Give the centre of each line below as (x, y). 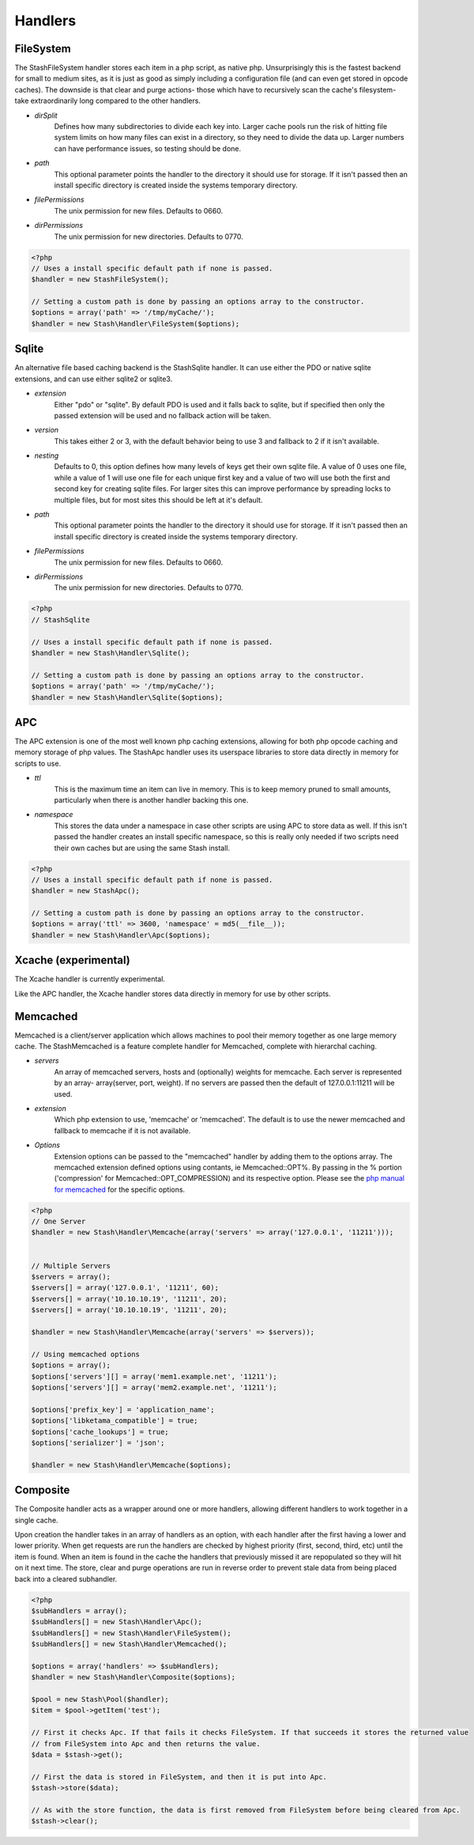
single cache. (36, 1520)
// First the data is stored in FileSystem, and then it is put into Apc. (179, 1777)
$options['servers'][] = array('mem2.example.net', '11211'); (154, 1387)
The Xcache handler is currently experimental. (90, 979)
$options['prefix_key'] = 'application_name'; (123, 1409)
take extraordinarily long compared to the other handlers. (108, 101)
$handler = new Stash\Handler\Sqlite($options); (127, 697)
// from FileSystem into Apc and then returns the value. (146, 1743)
